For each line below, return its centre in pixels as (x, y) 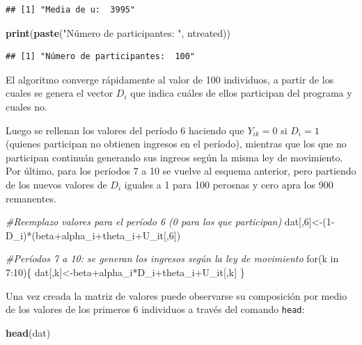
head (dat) (28, 332)
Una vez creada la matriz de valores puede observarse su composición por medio (176, 295)
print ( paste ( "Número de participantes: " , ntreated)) (118, 32)
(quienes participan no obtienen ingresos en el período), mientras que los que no (176, 144)
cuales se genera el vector (60, 93)
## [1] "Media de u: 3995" (71, 10)
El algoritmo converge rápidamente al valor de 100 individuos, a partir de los (170, 79)
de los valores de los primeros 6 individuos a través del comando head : (155, 309)
